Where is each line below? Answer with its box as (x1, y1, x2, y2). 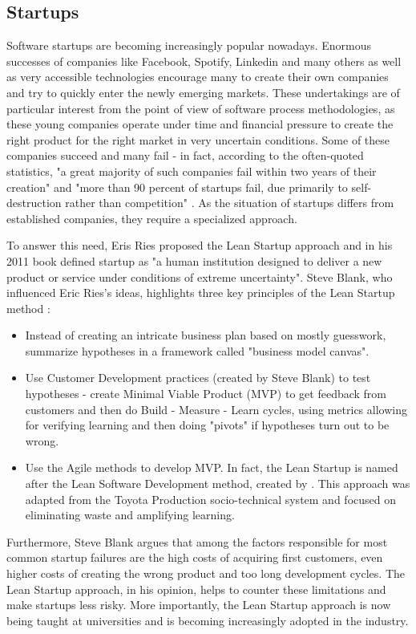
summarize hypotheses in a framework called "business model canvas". (25, 342, 370, 359)
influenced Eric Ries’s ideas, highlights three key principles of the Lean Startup (6, 284, 395, 301)
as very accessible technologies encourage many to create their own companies (6, 68, 389, 85)
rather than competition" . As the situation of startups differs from (65, 194, 394, 211)
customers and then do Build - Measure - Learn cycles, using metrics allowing (25, 400, 407, 417)
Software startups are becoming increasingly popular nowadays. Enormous (6, 37, 372, 54)
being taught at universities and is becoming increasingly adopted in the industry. (6, 612, 409, 628)
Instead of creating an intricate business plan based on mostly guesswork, (25, 327, 386, 343)
